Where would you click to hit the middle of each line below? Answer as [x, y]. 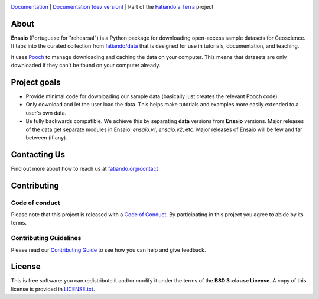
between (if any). [46, 137]
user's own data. [46, 113]
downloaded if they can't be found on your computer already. [86, 66]
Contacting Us [38, 155]
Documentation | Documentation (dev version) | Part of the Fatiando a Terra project [112, 7]
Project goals [36, 82]
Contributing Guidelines [46, 238]
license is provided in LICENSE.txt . [53, 289]
